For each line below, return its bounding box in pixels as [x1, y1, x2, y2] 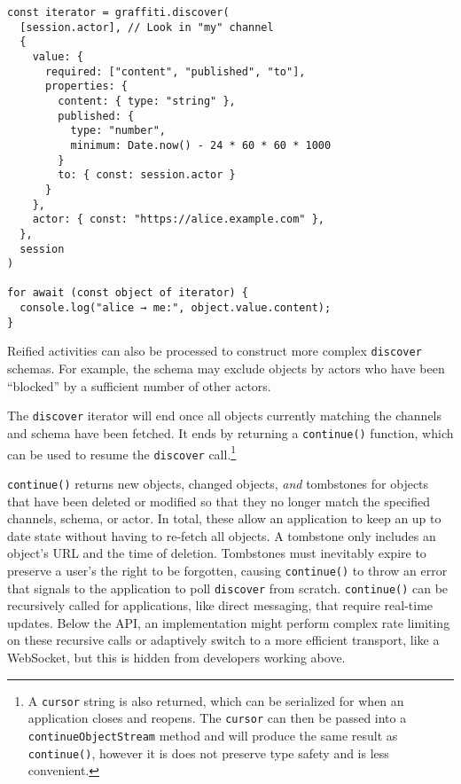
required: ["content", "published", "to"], [44, 65, 306, 78]
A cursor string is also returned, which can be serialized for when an [27, 691, 404, 710]
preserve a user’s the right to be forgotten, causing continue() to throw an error [7, 561, 448, 579]
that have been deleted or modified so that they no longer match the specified [7, 491, 430, 510]
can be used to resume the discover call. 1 [7, 442, 237, 463]
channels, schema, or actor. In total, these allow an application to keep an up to [7, 509, 441, 528]
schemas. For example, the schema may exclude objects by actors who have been [7, 359, 445, 378]
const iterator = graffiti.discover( [7, 6, 230, 19]
